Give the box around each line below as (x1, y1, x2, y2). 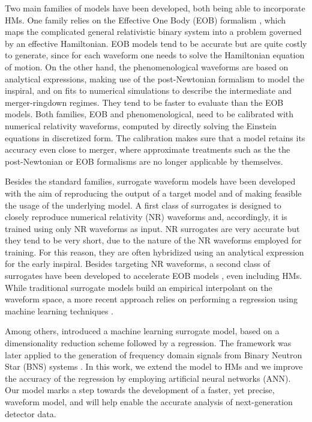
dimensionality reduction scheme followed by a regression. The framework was (5, 337, 292, 349)
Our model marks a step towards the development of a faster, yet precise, (5, 384, 275, 396)
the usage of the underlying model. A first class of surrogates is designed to (5, 198, 281, 211)
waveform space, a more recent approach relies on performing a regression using (5, 293, 298, 305)
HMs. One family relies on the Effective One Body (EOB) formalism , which (5, 13, 286, 26)
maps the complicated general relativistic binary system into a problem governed (5, 25, 302, 38)
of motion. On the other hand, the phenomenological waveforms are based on (5, 60, 289, 73)
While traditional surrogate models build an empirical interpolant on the (5, 281, 272, 293)
